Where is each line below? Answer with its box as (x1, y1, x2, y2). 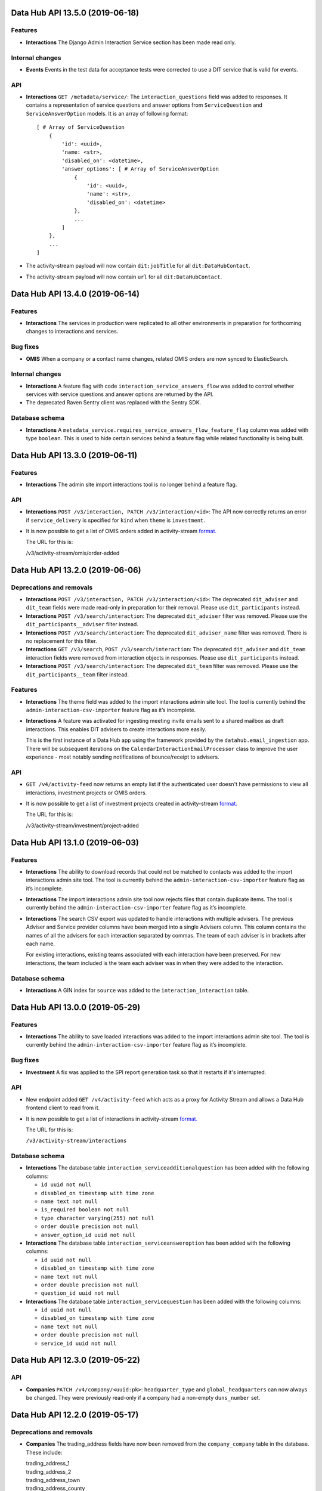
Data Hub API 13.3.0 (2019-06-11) (11, 450, 138, 460)
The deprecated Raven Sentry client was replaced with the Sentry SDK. (26, 399, 202, 406)
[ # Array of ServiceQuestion (36, 124, 125, 131)
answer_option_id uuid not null (41, 1232, 135, 1238)
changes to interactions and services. (26, 328, 119, 335)
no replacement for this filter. (26, 637, 98, 644)
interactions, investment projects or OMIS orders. (26, 789, 147, 796)
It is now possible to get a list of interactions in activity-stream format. (26, 1115, 198, 1122)
